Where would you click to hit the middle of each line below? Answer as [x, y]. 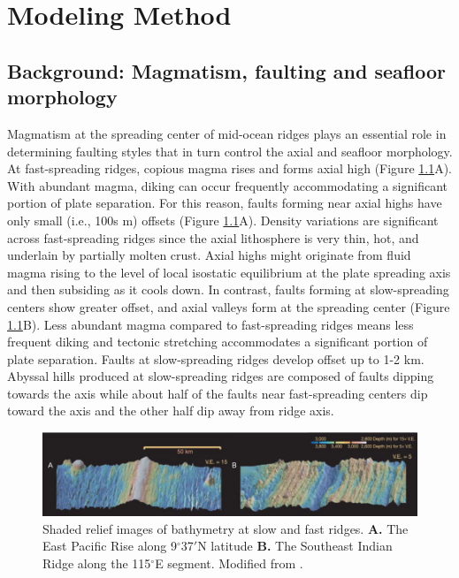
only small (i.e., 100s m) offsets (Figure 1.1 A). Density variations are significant [223, 220]
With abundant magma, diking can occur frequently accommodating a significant [227, 185]
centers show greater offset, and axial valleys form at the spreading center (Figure [229, 306]
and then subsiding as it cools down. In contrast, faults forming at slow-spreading [228, 289]
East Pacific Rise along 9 [110, 546]
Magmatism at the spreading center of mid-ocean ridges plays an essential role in [227, 133]
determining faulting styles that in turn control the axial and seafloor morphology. [230, 151]
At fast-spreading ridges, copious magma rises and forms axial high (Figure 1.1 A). [230, 168]
